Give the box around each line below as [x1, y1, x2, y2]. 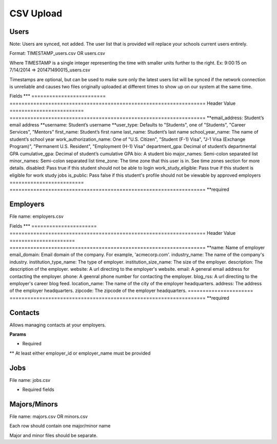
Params [9, 331, 27, 337]
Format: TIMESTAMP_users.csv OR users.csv [9, 50, 105, 57]
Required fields [22, 386, 55, 393]
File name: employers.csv [9, 213, 64, 219]
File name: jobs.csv [9, 377, 51, 383]
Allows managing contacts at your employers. [9, 322, 106, 328]
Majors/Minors [9, 400, 58, 409]
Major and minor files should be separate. [9, 432, 97, 438]
